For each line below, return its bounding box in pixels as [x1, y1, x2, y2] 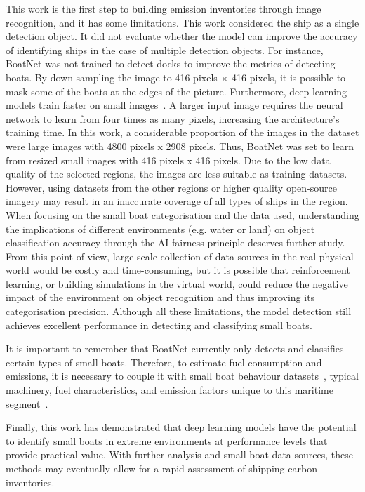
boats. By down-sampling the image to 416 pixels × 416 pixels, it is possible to [6, 69, 346, 84]
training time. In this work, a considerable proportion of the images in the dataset [6, 125, 359, 140]
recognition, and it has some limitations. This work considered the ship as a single [6, 15, 359, 29]
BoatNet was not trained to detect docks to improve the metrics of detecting [6, 56, 336, 71]
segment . [6, 396, 48, 411]
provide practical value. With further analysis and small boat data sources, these [6, 447, 353, 462]
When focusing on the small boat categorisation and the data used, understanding [6, 207, 359, 222]
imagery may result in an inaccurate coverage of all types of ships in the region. [6, 194, 348, 208]
